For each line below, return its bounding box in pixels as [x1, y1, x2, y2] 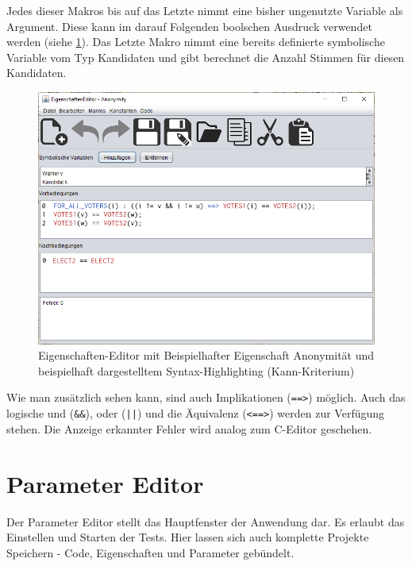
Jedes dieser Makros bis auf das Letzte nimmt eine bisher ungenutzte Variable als [6, 2, 403, 18]
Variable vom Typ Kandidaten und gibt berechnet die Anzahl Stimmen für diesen [6, 48, 405, 65]
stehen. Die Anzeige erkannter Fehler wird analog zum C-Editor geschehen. [6, 420, 372, 437]
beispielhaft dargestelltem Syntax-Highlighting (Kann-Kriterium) [38, 362, 355, 379]
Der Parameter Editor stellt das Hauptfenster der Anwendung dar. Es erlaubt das [6, 513, 405, 529]
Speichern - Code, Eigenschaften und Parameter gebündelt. [6, 544, 295, 560]
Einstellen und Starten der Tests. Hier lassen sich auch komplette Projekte [6, 529, 369, 545]
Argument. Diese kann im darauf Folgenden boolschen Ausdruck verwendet [6, 17, 372, 34]
